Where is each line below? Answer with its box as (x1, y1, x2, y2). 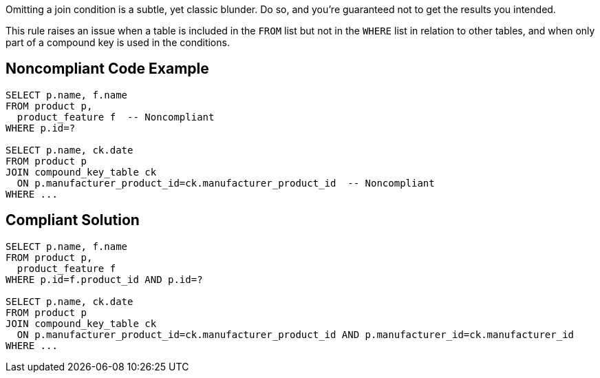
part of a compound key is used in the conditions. (6, 36, 230, 48)
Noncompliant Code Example (6, 60, 209, 78)
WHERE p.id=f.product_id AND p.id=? (6, 273, 203, 285)
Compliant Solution (6, 211, 140, 229)
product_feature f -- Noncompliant (17, 111, 215, 123)
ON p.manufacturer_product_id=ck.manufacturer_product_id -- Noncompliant (17, 177, 435, 189)
